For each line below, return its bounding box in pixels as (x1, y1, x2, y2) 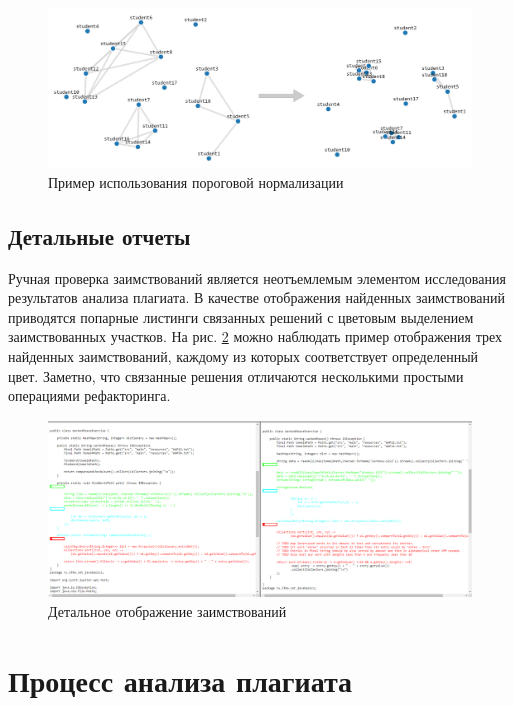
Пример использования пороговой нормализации (48, 171, 344, 192)
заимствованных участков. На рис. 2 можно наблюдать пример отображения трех (8, 326, 503, 347)
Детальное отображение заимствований (48, 601, 287, 621)
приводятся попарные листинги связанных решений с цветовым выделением (8, 306, 474, 327)
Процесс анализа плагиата (8, 659, 353, 700)
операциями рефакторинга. (8, 385, 171, 406)
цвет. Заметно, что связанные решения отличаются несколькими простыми (8, 365, 464, 386)
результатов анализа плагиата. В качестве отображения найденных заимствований (8, 287, 506, 308)
